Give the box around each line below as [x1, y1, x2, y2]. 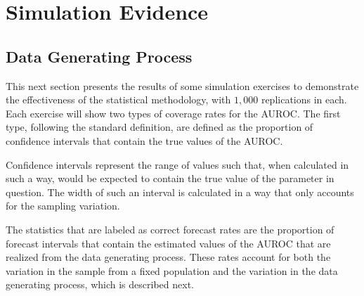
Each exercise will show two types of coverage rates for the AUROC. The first [6, 105, 341, 120]
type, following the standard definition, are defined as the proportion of [6, 120, 313, 134]
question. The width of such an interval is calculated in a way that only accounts [6, 184, 354, 199]
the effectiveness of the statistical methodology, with [6, 92, 231, 107]
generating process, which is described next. [6, 277, 194, 292]
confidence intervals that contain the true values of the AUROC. [6, 133, 283, 148]
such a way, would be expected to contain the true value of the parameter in [6, 171, 334, 186]
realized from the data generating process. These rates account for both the [6, 250, 331, 264]
